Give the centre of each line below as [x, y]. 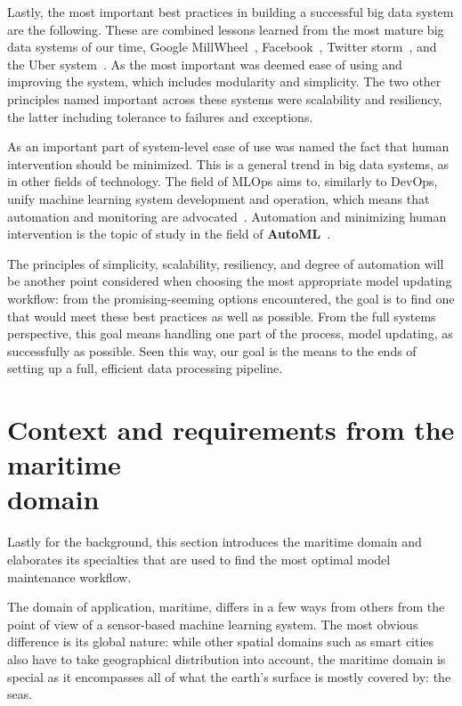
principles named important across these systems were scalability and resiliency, [225, 98]
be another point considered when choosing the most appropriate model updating [230, 281]
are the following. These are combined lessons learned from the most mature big [226, 29]
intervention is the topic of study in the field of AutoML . [169, 234]
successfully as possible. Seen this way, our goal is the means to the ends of [212, 350]
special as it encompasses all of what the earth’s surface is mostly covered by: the [229, 676]
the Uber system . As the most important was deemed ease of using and [205, 64]
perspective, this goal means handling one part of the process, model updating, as [230, 333]
